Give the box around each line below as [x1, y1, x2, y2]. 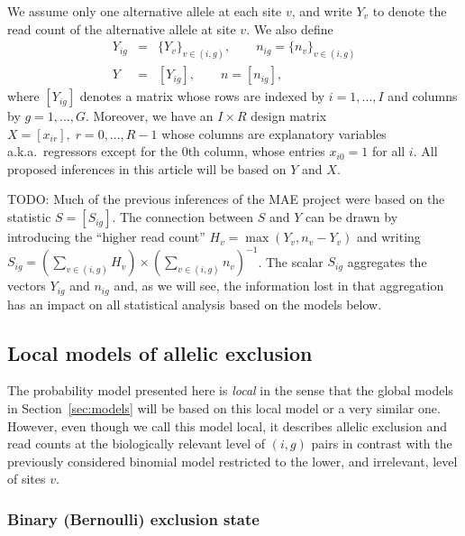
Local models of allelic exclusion [7, 338, 313, 366]
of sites [7, 469, 46, 488]
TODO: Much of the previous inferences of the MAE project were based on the [7, 189, 445, 208]
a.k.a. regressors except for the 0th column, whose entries [7, 142, 325, 161]
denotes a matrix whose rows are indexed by [79, 87, 325, 106]
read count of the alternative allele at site [7, 19, 236, 38]
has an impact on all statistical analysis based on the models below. [7, 294, 382, 313]
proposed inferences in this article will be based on [7, 159, 287, 178]
